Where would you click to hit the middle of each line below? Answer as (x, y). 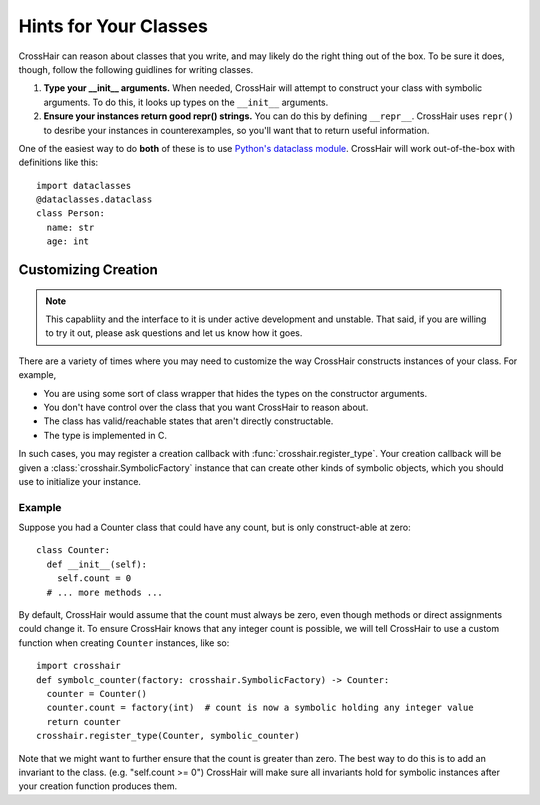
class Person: (70, 213)
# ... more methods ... (105, 592)
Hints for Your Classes (113, 26)
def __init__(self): (97, 564)
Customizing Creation (88, 270)
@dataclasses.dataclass (94, 199)
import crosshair (78, 666)
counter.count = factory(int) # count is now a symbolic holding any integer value (260, 708)
